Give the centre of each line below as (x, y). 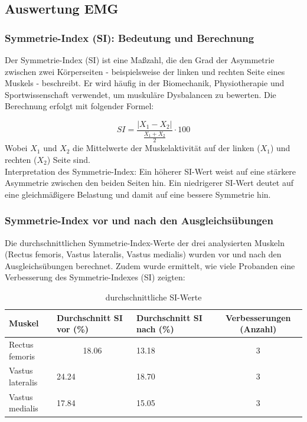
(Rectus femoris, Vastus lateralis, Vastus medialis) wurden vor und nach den (143, 254)
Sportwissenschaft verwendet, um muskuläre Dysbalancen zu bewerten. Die (141, 94)
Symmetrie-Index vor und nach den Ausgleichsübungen (139, 220)
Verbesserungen (258, 317)
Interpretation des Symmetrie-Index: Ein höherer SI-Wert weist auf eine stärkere (151, 171)
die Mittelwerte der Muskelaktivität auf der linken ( (166, 148)
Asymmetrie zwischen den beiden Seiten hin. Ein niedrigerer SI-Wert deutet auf (149, 183)
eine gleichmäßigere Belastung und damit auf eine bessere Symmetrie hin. (138, 194)
